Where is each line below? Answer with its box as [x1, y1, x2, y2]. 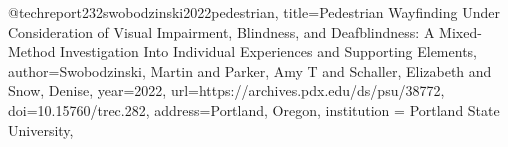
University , [8, 119, 74, 140]
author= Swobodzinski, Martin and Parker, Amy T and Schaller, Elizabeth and [8, 60, 492, 81]
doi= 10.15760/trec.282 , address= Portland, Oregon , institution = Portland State [8, 99, 500, 120]
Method [8, 41, 56, 62]
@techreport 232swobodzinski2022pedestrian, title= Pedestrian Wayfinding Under [8, 2, 500, 22]
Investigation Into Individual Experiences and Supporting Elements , [60, 41, 478, 62]
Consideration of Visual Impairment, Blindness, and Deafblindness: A [8, 21, 435, 42]
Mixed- [439, 21, 482, 42]
